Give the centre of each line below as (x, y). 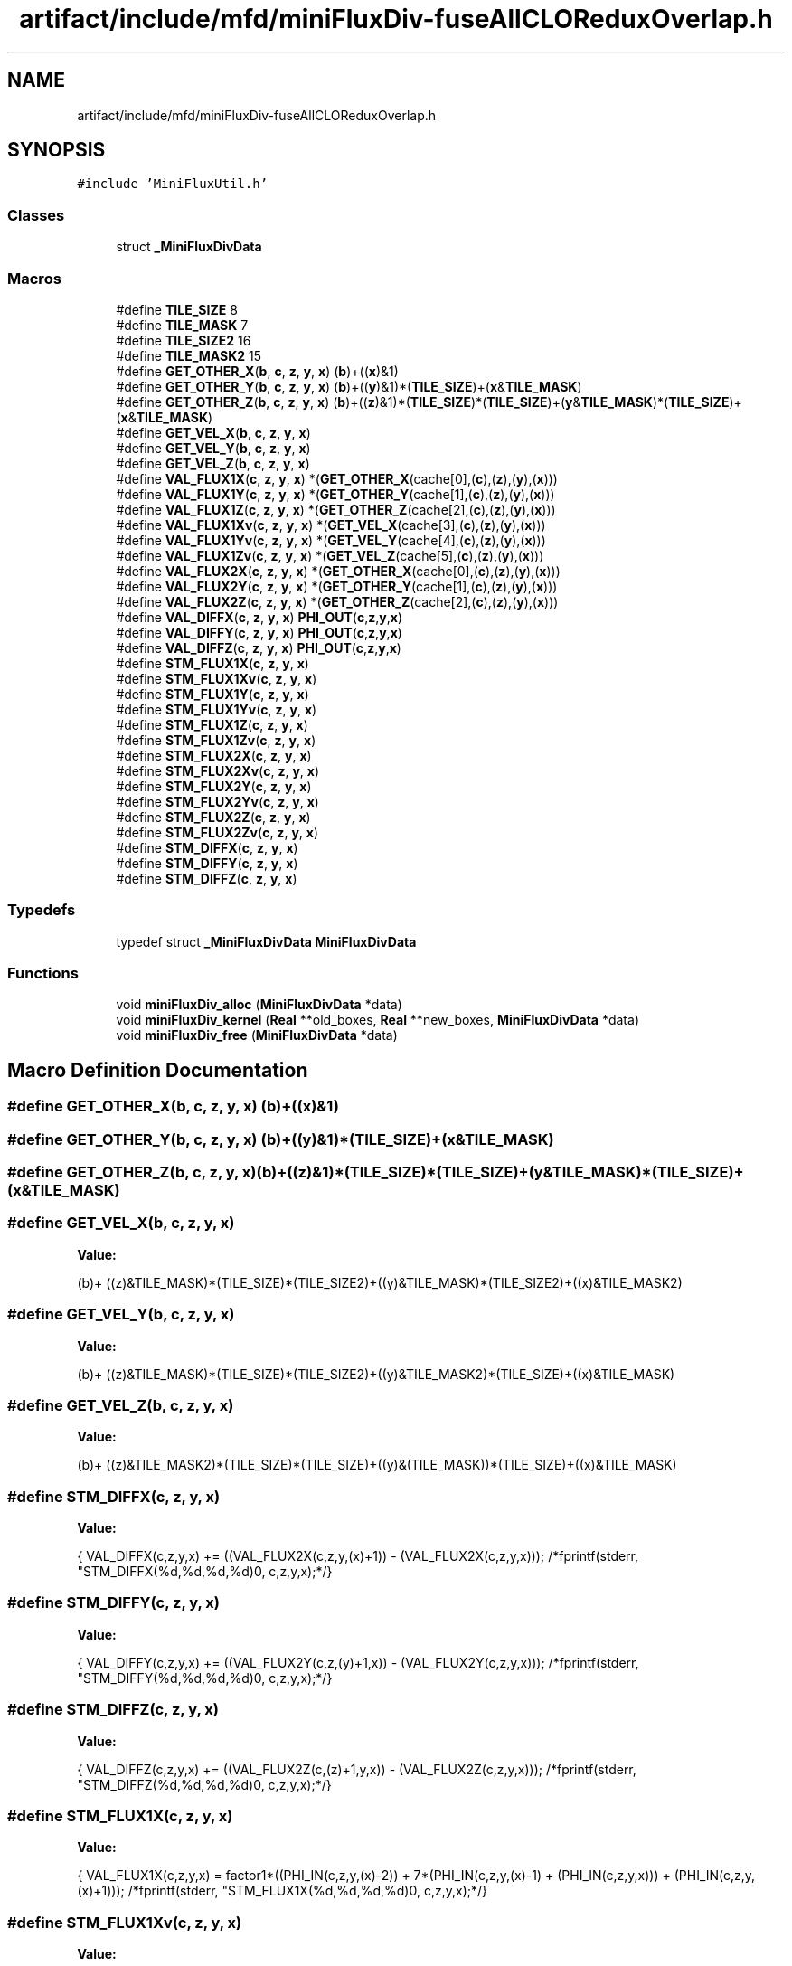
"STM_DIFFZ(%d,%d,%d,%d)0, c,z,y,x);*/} (204, 1784)
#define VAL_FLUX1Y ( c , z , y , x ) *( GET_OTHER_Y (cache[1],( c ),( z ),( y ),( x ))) (335, 494)
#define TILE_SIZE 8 (177, 309)
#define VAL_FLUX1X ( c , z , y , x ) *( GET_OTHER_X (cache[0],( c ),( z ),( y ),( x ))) (337, 478)
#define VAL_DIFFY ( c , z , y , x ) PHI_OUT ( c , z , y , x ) (259, 632)
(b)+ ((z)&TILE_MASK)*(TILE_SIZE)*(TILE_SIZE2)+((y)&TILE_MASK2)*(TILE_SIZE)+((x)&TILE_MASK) (376, 1374)
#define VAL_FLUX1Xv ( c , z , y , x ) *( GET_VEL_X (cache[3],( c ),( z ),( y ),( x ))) (331, 525)
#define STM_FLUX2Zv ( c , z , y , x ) (217, 832)
